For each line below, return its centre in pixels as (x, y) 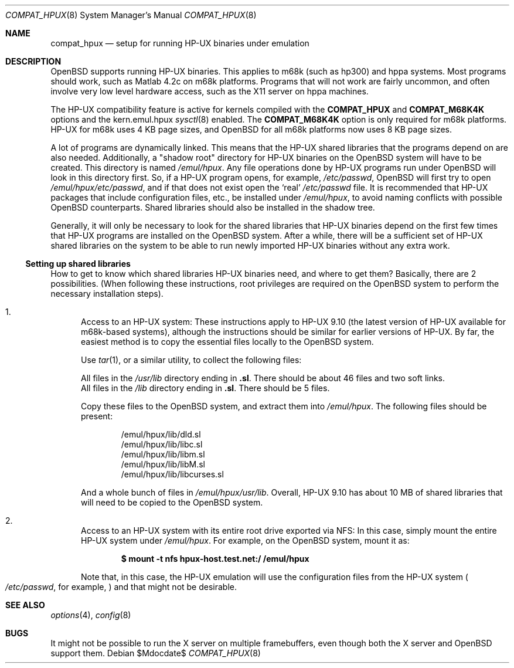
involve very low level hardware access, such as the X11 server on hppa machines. (210, 91)
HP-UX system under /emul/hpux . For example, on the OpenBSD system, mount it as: (245, 540)
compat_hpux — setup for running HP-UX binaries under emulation (180, 43)
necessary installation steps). (107, 294)
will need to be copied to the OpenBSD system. (172, 502)
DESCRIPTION (33, 61)
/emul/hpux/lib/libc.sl (162, 444)
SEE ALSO (25, 605)
